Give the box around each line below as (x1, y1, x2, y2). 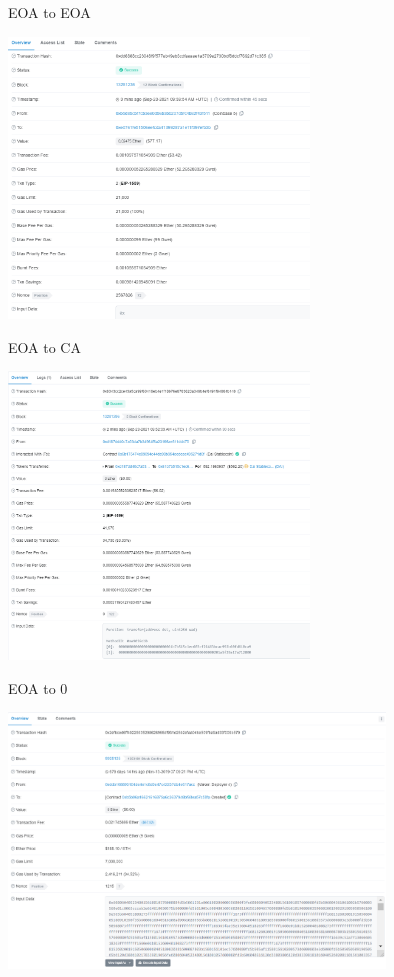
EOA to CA (8, 336, 81, 357)
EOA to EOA (8, 2, 91, 22)
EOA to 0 (8, 677, 68, 698)
